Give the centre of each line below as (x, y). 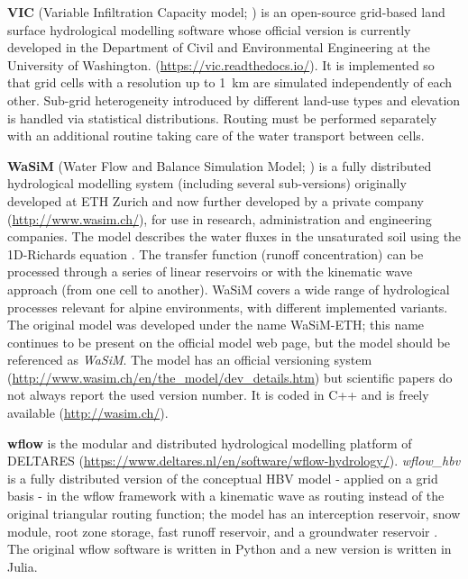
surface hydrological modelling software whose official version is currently (209, 29)
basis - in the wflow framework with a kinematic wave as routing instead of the (226, 496)
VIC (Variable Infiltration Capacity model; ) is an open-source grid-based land (226, 12)
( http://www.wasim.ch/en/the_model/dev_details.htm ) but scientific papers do (230, 377)
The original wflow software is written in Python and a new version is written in (229, 549)
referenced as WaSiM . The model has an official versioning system (190, 360)
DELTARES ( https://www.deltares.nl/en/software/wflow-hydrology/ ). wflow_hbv (234, 461)
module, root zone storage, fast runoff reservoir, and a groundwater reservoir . (223, 531)
